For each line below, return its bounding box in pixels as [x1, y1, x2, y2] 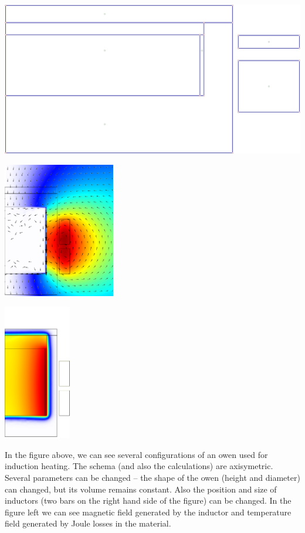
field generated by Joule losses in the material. [5, 517, 171, 529]
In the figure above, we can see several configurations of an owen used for [5, 448, 268, 460]
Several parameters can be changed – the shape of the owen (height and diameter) [5, 471, 300, 483]
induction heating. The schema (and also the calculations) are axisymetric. [5, 460, 273, 472]
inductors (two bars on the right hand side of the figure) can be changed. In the [5, 494, 292, 507]
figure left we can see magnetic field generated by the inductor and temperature [5, 505, 292, 518]
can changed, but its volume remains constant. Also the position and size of [5, 483, 277, 495]
